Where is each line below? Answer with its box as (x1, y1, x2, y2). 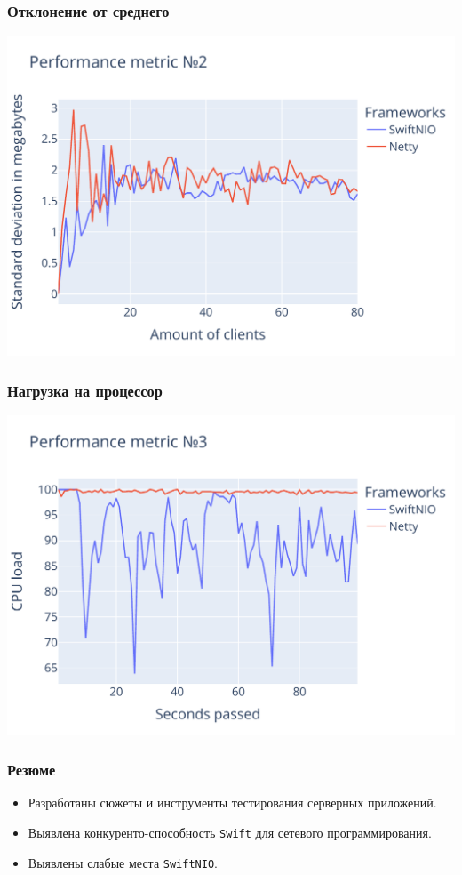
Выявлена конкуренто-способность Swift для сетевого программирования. (28, 823, 432, 841)
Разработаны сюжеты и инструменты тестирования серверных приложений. (28, 793, 437, 812)
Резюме (7, 759, 56, 781)
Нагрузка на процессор (7, 379, 163, 401)
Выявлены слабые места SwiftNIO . (28, 853, 218, 871)
